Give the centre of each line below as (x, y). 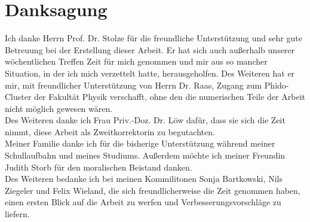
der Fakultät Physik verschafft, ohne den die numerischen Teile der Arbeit (170, 97)
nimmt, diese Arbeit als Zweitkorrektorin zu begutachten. (110, 131)
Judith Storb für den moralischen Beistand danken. (99, 167)
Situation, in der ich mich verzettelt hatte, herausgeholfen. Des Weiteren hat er (150, 73)
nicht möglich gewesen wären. (59, 108)
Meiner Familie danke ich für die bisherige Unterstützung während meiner (140, 143)
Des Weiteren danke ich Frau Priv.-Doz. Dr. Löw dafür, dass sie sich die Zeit (145, 120)
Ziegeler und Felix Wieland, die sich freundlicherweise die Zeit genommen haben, (153, 190)
